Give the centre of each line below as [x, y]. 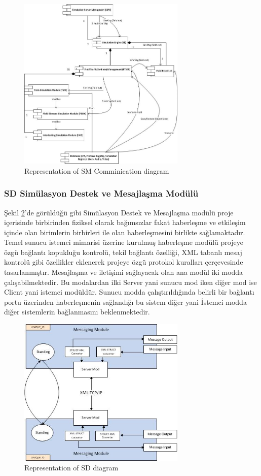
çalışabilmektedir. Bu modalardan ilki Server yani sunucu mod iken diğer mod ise [130, 282]
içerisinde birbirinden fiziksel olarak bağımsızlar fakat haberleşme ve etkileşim [125, 222]
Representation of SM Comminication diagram [97, 170]
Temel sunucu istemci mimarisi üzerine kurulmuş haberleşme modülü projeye [124, 242]
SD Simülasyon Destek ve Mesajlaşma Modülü [101, 193]
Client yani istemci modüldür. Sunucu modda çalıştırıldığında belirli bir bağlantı [129, 292]
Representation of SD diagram [71, 468]
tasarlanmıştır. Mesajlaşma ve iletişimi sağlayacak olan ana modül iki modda [124, 272]
